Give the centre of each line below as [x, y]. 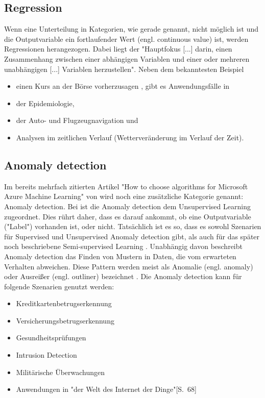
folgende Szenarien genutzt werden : [59, 286]
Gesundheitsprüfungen [51, 338]
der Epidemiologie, [45, 103]
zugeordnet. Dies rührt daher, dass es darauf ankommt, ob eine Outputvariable [128, 216]
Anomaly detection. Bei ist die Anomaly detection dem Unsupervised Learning [127, 206]
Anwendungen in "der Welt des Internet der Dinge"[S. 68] [106, 389]
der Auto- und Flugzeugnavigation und [77, 120]
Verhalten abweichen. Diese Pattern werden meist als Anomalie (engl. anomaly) [129, 266]
